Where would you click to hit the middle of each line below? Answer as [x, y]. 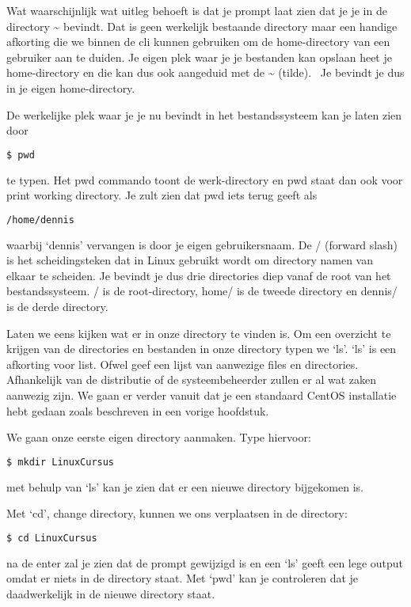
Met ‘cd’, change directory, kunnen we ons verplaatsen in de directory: [177, 513]
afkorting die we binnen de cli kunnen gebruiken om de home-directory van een [198, 42]
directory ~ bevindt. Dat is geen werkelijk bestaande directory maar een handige [202, 26]
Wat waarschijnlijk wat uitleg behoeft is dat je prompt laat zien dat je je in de [197, 10]
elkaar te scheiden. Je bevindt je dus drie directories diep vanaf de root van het [199, 275]
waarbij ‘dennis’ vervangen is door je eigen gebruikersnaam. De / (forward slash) [202, 244]
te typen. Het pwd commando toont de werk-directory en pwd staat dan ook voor [205, 179]
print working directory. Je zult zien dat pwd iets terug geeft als [162, 195]
